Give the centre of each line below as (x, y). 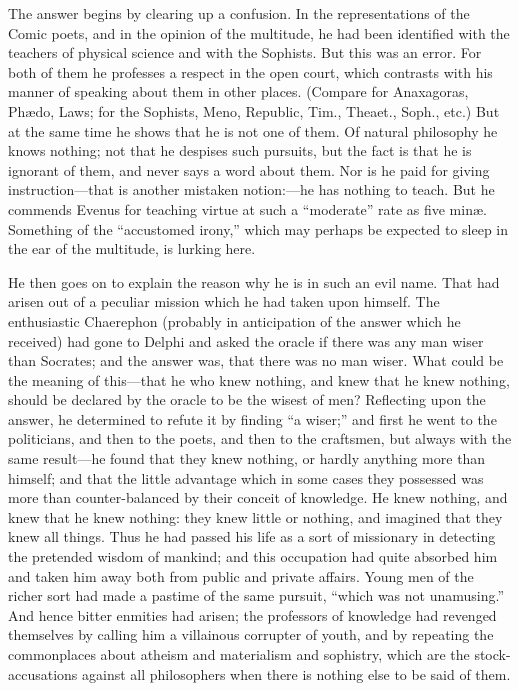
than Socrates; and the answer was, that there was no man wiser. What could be (256, 360)
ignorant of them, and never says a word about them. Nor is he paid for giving (249, 169)
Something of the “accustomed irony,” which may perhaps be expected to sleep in (258, 228)
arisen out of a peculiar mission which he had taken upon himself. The (224, 301)
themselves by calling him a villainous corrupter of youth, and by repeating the (251, 634)
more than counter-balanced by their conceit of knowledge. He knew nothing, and (258, 497)
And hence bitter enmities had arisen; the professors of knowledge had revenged (252, 614)
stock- (492, 654)
